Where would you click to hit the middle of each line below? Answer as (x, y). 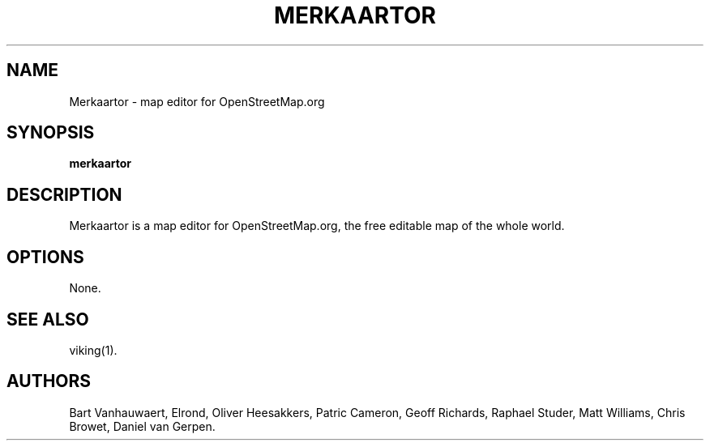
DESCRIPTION (64, 194)
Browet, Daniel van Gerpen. (142, 426)
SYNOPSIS (51, 133)
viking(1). (93, 350)
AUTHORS (49, 381)
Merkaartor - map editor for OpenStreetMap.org (197, 101)
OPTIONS (45, 257)
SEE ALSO (48, 319)
